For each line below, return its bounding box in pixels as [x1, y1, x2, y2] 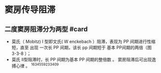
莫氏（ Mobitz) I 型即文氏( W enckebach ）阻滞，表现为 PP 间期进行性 [11, 39, 152, 44]
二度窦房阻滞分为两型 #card [4, 25, 88, 33]
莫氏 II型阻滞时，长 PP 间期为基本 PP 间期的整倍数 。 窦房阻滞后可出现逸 [11, 57, 156, 62]
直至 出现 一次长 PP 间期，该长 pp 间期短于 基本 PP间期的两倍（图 [20, 45, 152, 50]
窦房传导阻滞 [4, 4, 56, 15]
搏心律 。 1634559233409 [11, 62, 59, 69]
